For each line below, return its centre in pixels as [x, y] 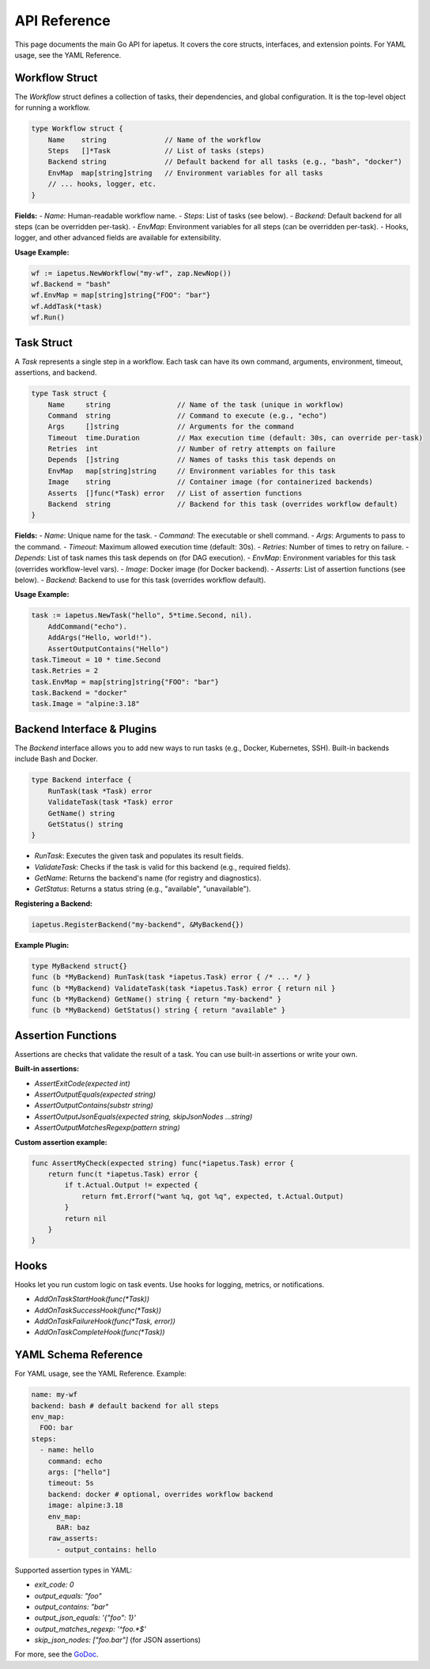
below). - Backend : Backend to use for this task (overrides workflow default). [140, 580]
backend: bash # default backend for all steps [125, 1406]
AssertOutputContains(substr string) [94, 1105]
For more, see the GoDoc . [57, 1654]
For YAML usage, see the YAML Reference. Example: [101, 1374]
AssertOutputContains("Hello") [108, 649]
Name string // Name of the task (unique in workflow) [196, 404]
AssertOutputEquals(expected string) [95, 1094]
